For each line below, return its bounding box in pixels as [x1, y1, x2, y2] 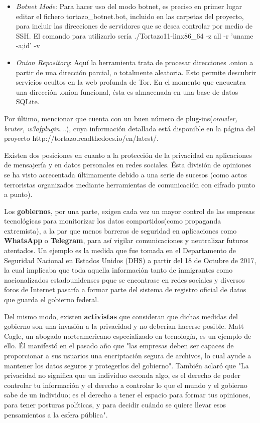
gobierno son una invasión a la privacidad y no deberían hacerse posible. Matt [4, 321, 244, 331]
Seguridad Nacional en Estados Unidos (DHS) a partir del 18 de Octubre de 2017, [4, 255, 256, 265]
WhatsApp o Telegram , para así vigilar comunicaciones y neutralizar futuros [4, 235, 248, 246]
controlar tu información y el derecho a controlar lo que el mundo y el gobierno [4, 379, 247, 390]
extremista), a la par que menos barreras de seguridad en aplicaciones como [4, 225, 237, 236]
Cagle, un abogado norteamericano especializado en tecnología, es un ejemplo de [4, 330, 251, 341]
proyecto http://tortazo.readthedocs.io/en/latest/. [4, 133, 159, 143]
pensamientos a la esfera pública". [4, 409, 108, 419]
